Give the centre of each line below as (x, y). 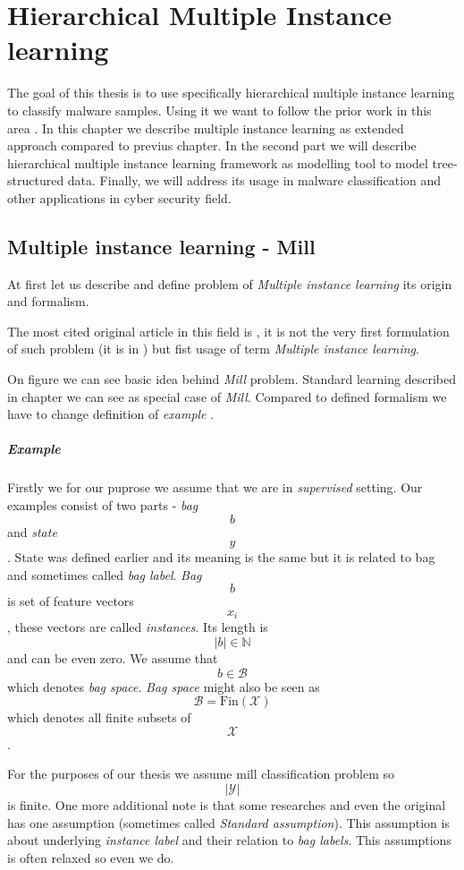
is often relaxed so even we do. (91, 857)
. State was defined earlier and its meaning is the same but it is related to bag (221, 557)
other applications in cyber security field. (119, 197)
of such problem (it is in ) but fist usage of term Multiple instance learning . (213, 349)
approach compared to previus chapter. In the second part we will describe (212, 145)
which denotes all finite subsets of (99, 717)
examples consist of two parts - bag (103, 504)
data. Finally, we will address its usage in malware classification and (254, 180)
